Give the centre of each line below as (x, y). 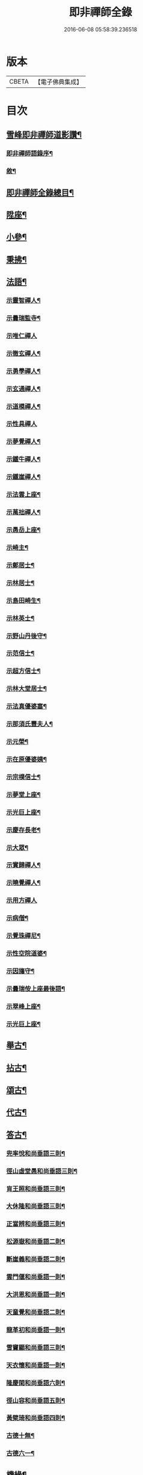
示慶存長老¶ (23, 830)
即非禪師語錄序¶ (30, 153)
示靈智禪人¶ (23, 300)
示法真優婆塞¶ (26, 707)
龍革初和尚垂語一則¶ (36, 1329)
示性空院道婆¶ (26, 953)
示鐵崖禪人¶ (23, 477)
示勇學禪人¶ (23, 371)
